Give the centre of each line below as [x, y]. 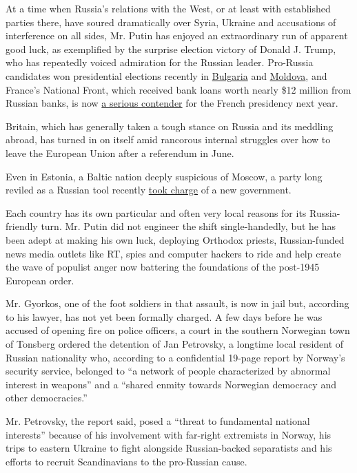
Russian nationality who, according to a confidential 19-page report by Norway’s [175, 357]
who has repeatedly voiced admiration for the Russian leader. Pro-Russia [160, 62]
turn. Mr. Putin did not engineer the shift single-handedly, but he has [188, 226]
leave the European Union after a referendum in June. [120, 153]
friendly [22, 226]
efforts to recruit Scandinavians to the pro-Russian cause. [126, 461]
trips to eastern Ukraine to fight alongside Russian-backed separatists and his [169, 448]
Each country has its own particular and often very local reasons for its [156, 212]
